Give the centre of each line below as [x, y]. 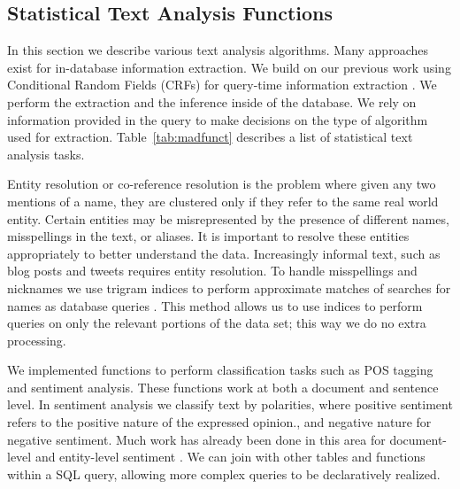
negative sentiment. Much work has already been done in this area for [196, 439]
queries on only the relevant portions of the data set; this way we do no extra [217, 323]
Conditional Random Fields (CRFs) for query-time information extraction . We [222, 85]
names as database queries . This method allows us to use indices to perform [215, 305]
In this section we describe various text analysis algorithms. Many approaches [218, 50]
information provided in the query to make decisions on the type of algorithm [218, 119]
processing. [37, 340]
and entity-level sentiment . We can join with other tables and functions [230, 457]
